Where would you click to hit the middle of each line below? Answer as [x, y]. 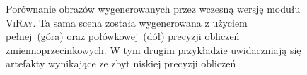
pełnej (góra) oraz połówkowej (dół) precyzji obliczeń [123, 36]
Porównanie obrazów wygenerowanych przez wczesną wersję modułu [153, 8]
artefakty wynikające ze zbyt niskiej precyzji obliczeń [121, 63]
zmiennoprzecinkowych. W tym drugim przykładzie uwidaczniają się [153, 49]
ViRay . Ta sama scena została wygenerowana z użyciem [127, 22]
